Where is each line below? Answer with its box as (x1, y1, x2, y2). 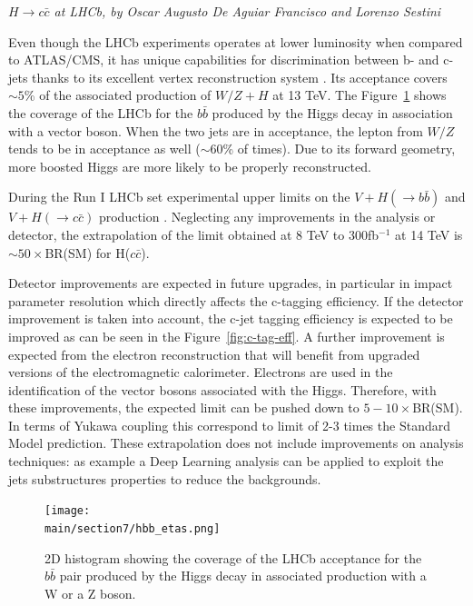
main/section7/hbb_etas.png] (44, 522, 221, 535)
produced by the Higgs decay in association (212, 103, 453, 122)
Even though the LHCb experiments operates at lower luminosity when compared (8, 32, 463, 51)
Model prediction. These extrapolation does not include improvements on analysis (8, 433, 464, 452)
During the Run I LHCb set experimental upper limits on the (8, 187, 350, 206)
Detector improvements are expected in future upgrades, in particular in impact (8, 273, 453, 293)
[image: (44, 504, 91, 518)
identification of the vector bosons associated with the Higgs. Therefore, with (8, 380, 437, 399)
